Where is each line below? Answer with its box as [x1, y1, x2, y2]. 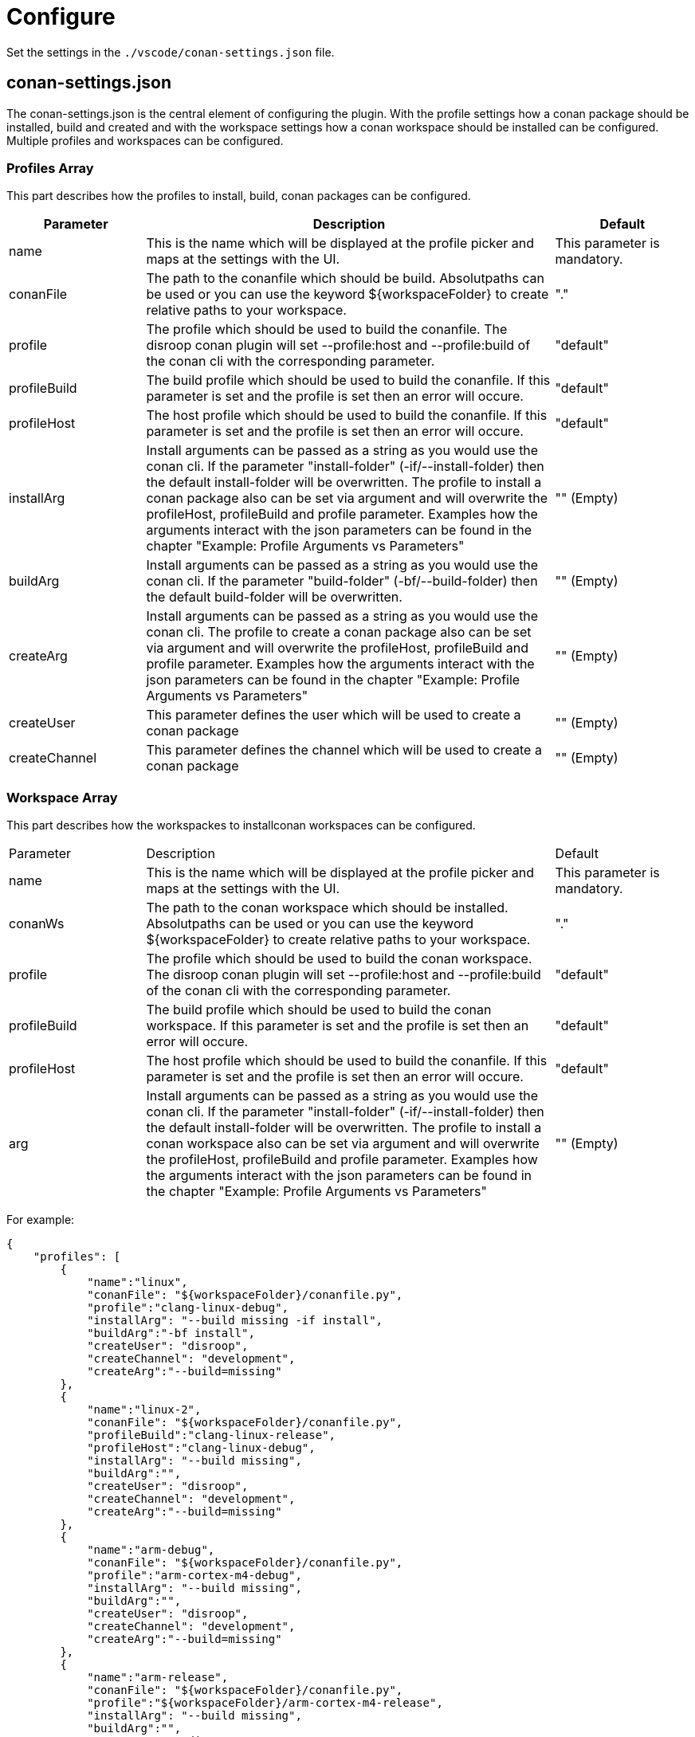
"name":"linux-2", [87, 1403, 202, 1417]
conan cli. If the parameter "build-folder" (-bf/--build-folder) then [146, 573, 538, 590]
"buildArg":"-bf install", [87, 1327, 255, 1340]
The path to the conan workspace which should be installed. [146, 900, 508, 916]
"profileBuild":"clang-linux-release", [87, 1429, 336, 1442]
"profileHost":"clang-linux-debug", [87, 1441, 316, 1455]
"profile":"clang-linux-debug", [87, 1301, 289, 1315]
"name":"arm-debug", [87, 1543, 215, 1557]
